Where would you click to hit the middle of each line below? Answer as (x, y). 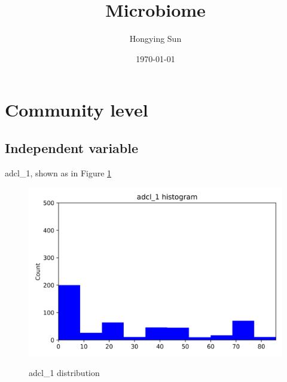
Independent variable (72, 147)
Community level (77, 110)
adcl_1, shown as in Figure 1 (58, 172)
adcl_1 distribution (64, 373)
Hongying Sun (155, 39)
